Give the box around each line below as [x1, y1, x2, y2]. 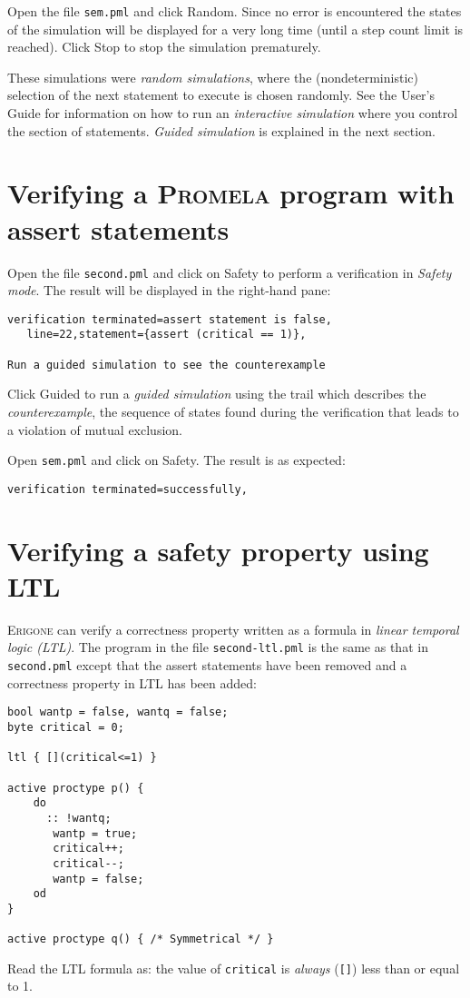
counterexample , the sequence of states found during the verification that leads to [7, 402, 459, 420]
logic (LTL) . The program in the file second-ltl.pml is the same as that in [7, 637, 428, 657]
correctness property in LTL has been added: [7, 673, 257, 692]
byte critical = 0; [7, 720, 124, 734]
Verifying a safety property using [7, 531, 429, 568]
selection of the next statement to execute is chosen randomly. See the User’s [7, 85, 436, 104]
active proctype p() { [7, 781, 144, 795]
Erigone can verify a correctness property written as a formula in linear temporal [7, 619, 459, 638]
